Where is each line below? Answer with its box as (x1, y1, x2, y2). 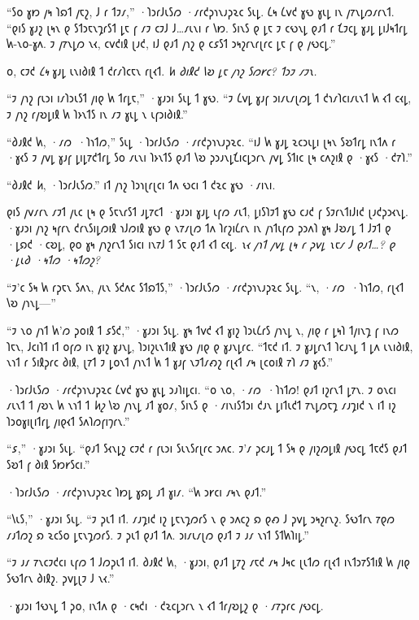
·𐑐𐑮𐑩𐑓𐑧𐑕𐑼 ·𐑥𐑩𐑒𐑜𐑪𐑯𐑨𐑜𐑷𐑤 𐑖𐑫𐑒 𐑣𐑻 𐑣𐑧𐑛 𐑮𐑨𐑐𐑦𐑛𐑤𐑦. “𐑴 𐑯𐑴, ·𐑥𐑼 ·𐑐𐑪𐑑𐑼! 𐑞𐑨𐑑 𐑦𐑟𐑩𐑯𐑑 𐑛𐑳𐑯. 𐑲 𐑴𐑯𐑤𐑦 (7, 380, 397, 397)
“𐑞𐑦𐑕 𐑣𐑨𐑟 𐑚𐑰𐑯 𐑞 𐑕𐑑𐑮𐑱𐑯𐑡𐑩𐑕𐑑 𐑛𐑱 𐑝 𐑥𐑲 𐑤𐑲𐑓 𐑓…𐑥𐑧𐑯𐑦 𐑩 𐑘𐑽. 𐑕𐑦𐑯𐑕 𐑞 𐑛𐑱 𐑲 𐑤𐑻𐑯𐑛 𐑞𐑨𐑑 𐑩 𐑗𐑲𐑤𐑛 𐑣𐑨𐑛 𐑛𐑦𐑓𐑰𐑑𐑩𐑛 (7, 19, 408, 36)
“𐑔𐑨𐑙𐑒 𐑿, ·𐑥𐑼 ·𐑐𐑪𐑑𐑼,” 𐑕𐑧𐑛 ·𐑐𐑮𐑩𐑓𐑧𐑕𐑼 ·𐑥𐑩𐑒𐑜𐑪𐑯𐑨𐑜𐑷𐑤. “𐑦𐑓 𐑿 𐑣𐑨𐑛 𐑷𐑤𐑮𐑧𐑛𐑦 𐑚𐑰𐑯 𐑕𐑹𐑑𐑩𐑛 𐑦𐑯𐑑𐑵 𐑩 (7, 132, 396, 150)
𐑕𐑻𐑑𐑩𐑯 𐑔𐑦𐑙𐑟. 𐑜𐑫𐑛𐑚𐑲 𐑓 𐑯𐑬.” (7, 570, 115, 587)
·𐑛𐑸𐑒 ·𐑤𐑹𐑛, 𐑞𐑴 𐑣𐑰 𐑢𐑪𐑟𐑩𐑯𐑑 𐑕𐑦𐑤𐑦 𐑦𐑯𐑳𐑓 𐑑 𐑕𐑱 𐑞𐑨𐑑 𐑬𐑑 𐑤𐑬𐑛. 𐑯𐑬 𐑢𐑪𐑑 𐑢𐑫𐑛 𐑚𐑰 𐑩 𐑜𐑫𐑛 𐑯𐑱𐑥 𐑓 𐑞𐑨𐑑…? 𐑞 (7, 235, 395, 252)
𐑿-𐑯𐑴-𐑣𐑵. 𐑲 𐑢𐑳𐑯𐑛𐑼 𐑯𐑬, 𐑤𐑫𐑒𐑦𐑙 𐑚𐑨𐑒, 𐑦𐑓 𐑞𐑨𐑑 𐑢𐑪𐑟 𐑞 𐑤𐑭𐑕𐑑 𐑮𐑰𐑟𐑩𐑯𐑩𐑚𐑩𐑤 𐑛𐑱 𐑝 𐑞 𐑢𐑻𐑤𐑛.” (7, 35, 336, 52)
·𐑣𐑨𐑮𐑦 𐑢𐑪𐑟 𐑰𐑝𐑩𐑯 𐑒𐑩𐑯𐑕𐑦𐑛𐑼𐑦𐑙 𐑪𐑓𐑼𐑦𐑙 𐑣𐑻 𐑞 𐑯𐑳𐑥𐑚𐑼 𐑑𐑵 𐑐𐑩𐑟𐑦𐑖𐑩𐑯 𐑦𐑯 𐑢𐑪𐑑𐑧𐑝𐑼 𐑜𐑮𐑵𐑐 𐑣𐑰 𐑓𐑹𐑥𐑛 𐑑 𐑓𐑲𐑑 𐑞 (7, 219, 391, 236)
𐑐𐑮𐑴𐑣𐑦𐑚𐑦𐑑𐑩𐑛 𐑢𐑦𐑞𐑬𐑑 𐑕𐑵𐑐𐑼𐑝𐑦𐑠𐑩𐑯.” (7, 412, 130, 429)
